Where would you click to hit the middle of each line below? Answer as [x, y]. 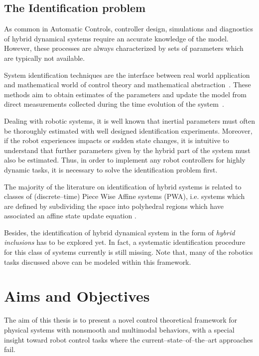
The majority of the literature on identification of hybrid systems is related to [123, 186]
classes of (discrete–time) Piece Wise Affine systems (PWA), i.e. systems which [125, 196]
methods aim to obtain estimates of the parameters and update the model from [125, 94]
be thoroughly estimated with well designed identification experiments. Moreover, [128, 130]
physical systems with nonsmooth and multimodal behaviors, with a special [119, 329]
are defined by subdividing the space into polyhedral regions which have [114, 206]
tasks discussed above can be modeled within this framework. [98, 262]
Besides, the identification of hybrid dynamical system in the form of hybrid [120, 232]
